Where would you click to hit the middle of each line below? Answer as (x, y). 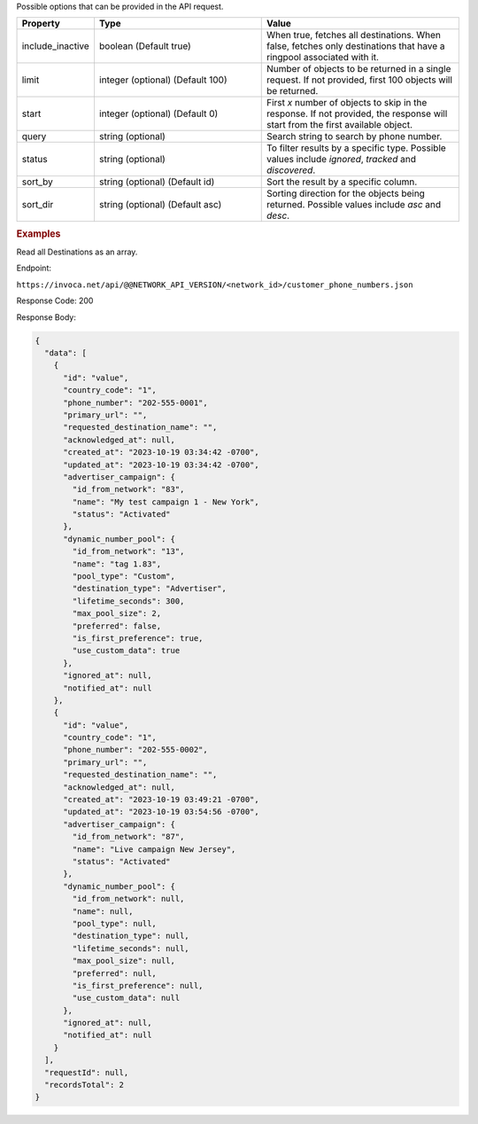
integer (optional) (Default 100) (163, 80)
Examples (39, 233)
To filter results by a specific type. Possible (356, 148)
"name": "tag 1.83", (117, 564)
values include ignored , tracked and (341, 160)
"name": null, (103, 911)
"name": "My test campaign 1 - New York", (166, 502)
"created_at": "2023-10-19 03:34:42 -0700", (162, 453)
